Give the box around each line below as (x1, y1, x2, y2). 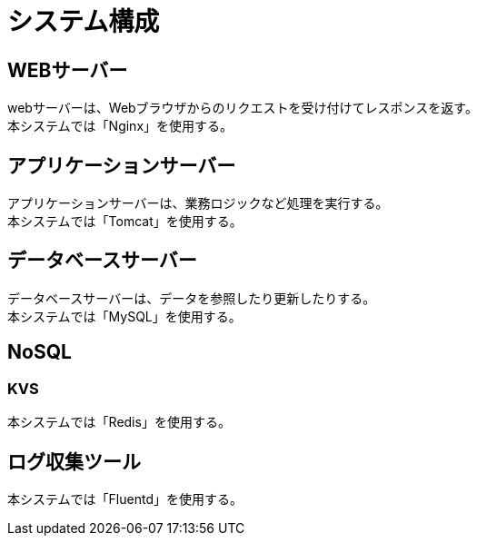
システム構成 (7, 6, 160, 37)
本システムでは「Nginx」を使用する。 (7, 118, 234, 134)
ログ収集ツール (7, 449, 141, 473)
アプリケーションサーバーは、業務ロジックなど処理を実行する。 (7, 195, 389, 212)
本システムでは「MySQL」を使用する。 (7, 308, 242, 324)
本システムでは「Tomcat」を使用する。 (7, 213, 243, 230)
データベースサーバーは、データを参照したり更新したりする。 (7, 290, 376, 306)
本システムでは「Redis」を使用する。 (7, 414, 231, 430)
